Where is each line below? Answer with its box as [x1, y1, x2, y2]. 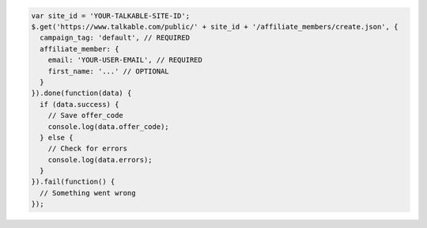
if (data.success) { [40, 100, 119, 108]
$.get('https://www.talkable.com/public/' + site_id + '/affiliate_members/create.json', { [31, 22, 399, 31]
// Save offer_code [47, 111, 124, 120]
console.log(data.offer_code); [47, 122, 169, 131]
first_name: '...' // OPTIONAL [47, 66, 169, 75]
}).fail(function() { [31, 177, 115, 186]
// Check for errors [47, 144, 128, 154]
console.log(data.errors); [47, 155, 153, 164]
